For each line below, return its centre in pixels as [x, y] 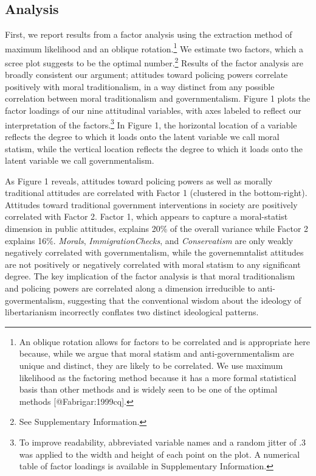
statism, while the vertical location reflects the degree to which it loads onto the [154, 148]
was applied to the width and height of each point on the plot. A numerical [160, 454]
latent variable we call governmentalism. [80, 160]
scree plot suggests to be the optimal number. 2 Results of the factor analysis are [154, 62]
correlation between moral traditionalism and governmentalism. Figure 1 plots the [158, 98]
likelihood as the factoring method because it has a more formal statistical [158, 377]
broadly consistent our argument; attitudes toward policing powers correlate [146, 75]
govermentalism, [35, 300]
